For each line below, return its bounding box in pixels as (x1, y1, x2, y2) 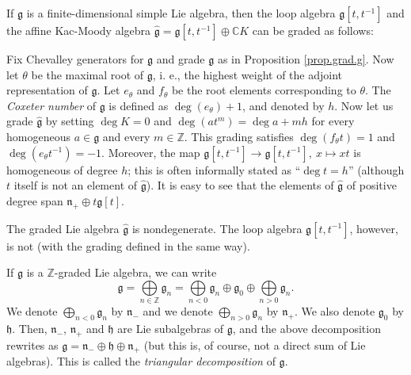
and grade (156, 51, 205, 67)
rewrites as (6, 336, 59, 353)
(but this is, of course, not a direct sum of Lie (143, 336, 366, 353)
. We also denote (294, 303, 375, 320)
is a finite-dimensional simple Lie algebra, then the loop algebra (26, 5, 336, 21)
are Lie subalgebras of (117, 320, 224, 336)
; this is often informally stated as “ (127, 161, 301, 178)
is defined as (108, 97, 169, 113)
